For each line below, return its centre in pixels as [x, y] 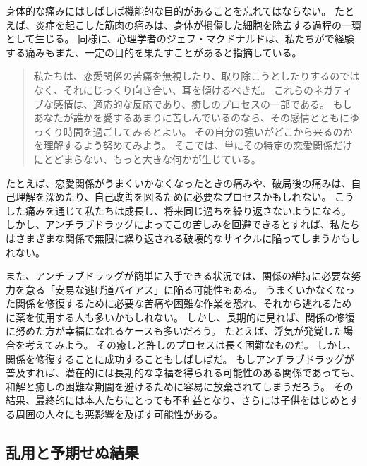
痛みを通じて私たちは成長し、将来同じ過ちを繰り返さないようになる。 [188, 210]
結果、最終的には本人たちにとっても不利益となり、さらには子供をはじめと [178, 400]
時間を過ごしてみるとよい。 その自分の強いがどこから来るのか [208, 131]
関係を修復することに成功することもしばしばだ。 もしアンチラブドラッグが [180, 358]
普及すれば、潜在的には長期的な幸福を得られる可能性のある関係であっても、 [183, 372]
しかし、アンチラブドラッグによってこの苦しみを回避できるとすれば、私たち [183, 224]
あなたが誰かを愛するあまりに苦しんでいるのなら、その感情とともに [192, 118]
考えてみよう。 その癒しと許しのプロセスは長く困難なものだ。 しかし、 [191, 345]
